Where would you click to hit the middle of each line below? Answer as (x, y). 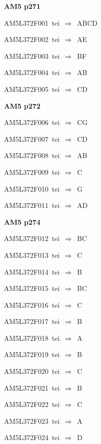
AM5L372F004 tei (32, 72)
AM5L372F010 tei (32, 188)
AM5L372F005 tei (32, 89)
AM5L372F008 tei (32, 155)
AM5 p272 (22, 105)
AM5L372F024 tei (32, 437)
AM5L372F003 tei (32, 56)
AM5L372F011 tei (32, 205)
